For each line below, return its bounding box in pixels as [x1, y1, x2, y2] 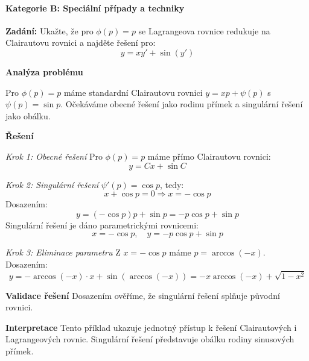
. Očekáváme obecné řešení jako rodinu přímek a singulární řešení [60, 98, 303, 110]
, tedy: [159, 178, 184, 190]
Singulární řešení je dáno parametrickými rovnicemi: [5, 218, 199, 231]
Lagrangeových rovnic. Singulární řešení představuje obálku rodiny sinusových [5, 333, 295, 345]
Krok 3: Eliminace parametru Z [5, 246, 121, 259]
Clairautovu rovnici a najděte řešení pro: [5, 36, 156, 49]
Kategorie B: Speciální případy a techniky [5, 1, 185, 14]
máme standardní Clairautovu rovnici [63, 86, 203, 98]
